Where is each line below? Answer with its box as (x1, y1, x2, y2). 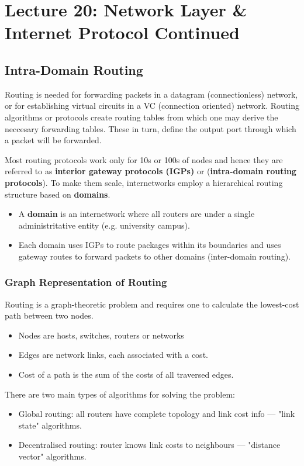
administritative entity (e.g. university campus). (18, 219, 190, 231)
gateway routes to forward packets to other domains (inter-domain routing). (18, 250, 291, 262)
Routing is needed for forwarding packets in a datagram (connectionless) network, (5, 88, 298, 100)
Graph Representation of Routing (5, 275, 167, 289)
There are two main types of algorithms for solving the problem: (5, 388, 235, 400)
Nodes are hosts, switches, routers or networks (18, 329, 184, 341)
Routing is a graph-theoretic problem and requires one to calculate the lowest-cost (5, 298, 299, 310)
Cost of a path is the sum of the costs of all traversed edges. (18, 368, 234, 381)
